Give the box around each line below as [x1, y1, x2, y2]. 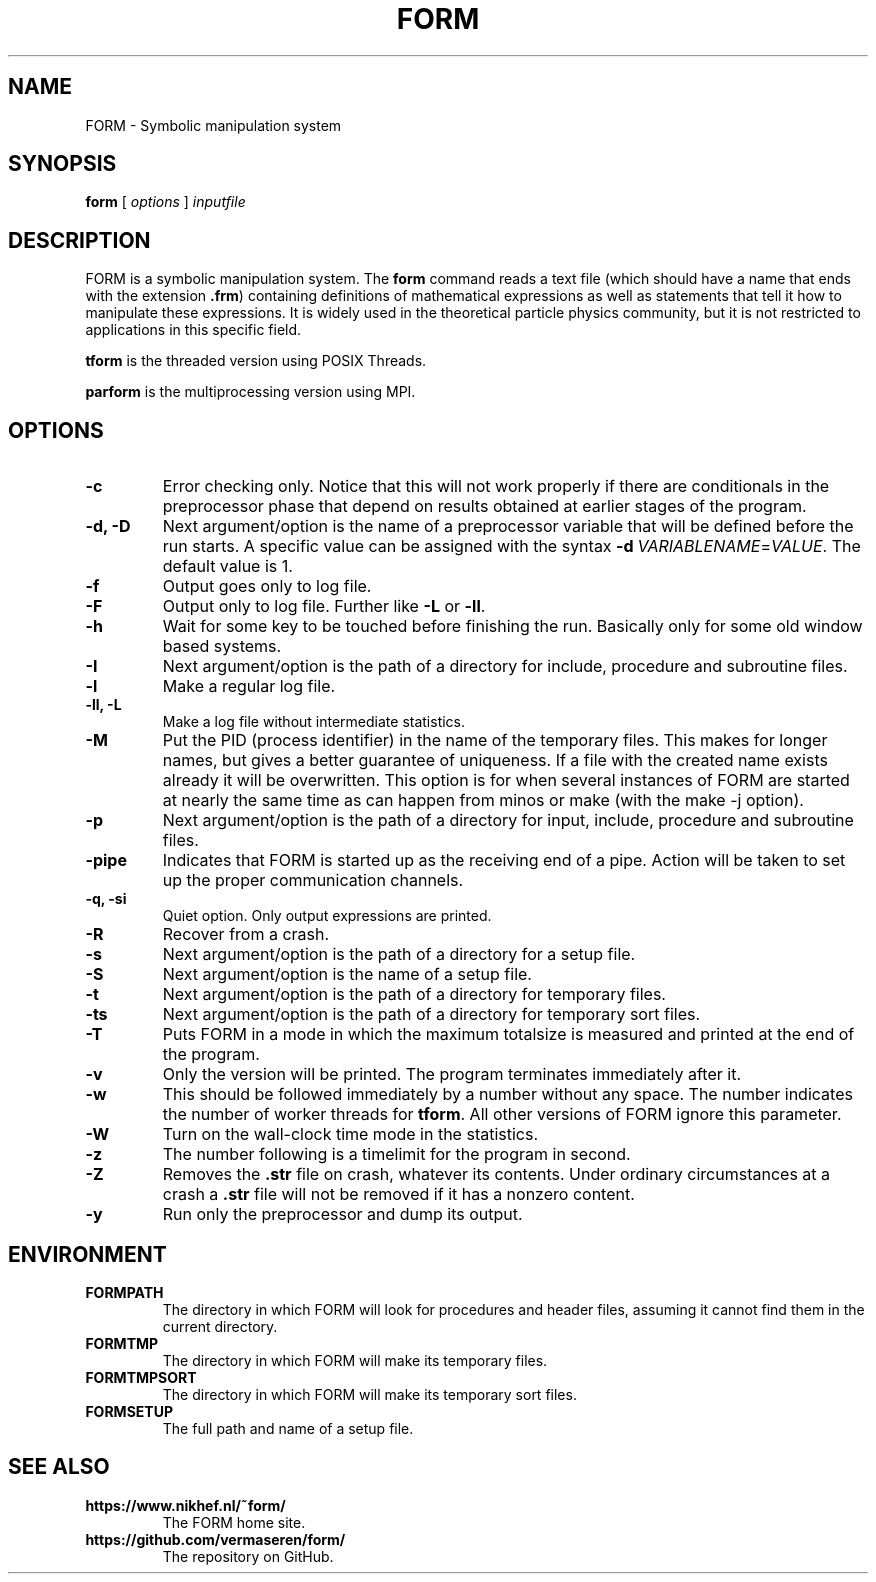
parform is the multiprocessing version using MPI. [85, 383, 416, 401]
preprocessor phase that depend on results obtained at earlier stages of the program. [162, 496, 807, 517]
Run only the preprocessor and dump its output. [162, 1204, 523, 1225]
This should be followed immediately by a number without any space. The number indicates [162, 1084, 853, 1105]
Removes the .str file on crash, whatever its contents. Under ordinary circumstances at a [162, 1164, 831, 1185]
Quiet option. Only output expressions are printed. [162, 907, 492, 925]
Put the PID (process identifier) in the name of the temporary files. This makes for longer [162, 730, 828, 751]
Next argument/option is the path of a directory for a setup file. [162, 944, 636, 965]
